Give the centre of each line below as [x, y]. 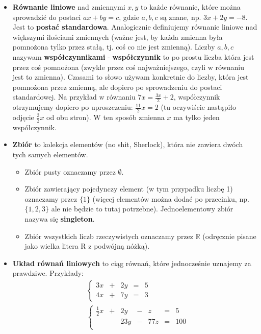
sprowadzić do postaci [47, 17]
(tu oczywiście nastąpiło [199, 107]
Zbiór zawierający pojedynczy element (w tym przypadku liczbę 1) [129, 189]
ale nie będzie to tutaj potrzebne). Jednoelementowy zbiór [142, 209]
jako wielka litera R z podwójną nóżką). [87, 246]
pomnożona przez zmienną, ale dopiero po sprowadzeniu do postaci [117, 87]
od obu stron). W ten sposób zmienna [106, 117]
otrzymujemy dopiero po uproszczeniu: [73, 107]
